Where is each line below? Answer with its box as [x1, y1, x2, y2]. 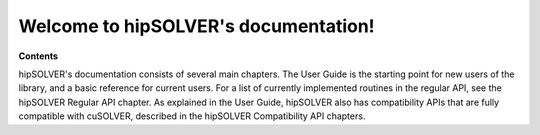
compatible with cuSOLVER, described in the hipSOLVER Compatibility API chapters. [18, 110, 366, 122]
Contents [18, 50, 59, 62]
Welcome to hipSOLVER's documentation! [18, 15, 375, 37]
